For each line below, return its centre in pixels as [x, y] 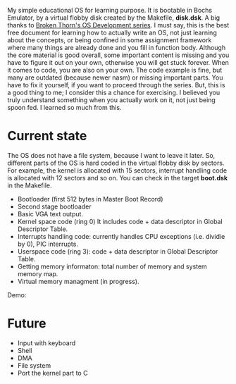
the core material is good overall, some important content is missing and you [118, 55]
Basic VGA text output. [50, 213]
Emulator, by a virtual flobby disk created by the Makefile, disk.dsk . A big [114, 18]
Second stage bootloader [54, 206]
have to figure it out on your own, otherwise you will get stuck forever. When [118, 62]
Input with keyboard [46, 343]
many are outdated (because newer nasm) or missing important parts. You [115, 78]
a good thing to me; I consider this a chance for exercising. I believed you [114, 92]
